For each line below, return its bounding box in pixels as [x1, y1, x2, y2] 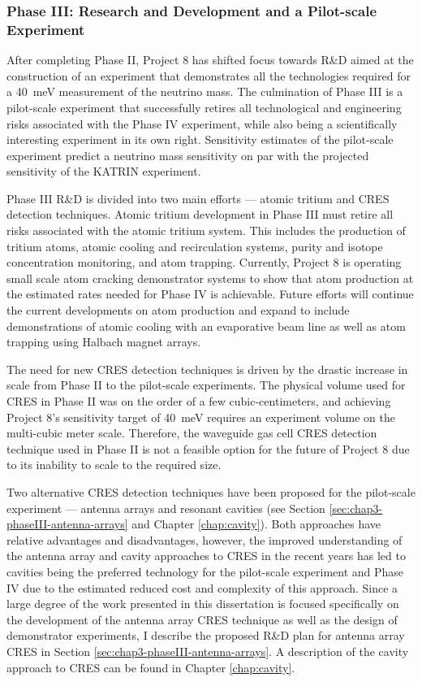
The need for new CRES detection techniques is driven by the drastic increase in [6, 360, 408, 377]
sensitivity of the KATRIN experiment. [6, 163, 201, 180]
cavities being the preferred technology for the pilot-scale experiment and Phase [6, 563, 404, 580]
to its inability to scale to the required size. [6, 456, 222, 473]
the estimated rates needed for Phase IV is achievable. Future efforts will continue [6, 285, 414, 302]
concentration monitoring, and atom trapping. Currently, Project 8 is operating [6, 254, 402, 271]
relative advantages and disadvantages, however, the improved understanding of [6, 531, 403, 548]
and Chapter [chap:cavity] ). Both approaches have [131, 515, 381, 532]
